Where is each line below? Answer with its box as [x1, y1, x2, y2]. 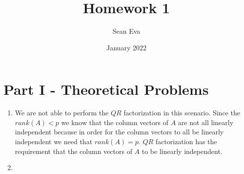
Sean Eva [112, 26, 141, 36]
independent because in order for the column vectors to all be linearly [15, 127, 224, 137]
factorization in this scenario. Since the [123, 108, 240, 118]
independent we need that [15, 136, 93, 147]
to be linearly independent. [142, 146, 223, 156]
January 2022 [106, 42, 146, 52]
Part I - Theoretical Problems [3, 79, 209, 99]
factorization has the [155, 136, 217, 147]
